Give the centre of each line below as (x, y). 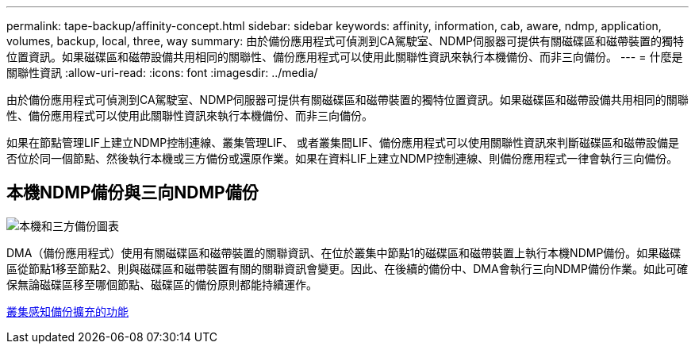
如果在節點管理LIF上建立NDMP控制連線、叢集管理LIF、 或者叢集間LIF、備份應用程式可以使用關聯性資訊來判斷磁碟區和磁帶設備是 (343, 142)
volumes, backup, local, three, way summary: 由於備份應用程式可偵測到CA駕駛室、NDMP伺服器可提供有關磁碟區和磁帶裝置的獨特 (346, 41)
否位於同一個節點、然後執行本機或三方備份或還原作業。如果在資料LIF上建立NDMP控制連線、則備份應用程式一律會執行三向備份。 (342, 158)
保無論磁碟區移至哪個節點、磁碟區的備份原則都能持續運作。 (162, 284)
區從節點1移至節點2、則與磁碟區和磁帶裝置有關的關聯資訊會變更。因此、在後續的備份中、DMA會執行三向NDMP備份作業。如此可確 (347, 268)
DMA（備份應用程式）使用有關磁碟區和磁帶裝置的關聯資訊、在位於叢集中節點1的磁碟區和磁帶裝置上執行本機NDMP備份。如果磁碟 (344, 252)
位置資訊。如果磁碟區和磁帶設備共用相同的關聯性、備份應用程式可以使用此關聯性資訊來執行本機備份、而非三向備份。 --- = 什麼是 (345, 57)
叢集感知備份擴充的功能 (67, 311)
